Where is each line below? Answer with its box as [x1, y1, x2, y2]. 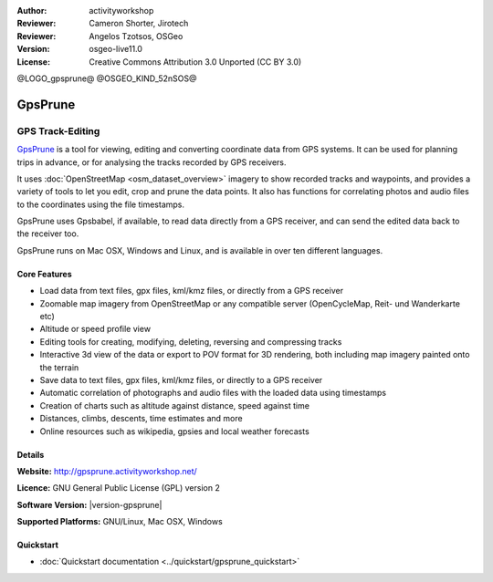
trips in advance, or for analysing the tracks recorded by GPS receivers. [16, 156, 287, 168]
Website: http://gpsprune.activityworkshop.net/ [16, 465, 198, 476]
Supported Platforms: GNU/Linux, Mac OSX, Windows [16, 516, 223, 527]
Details [16, 449, 45, 460]
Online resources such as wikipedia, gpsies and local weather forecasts [39, 425, 309, 437]
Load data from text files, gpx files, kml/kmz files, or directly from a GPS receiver [39, 286, 344, 296]
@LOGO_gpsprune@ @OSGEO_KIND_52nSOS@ [16, 73, 197, 84]
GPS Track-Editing [16, 124, 100, 137]
